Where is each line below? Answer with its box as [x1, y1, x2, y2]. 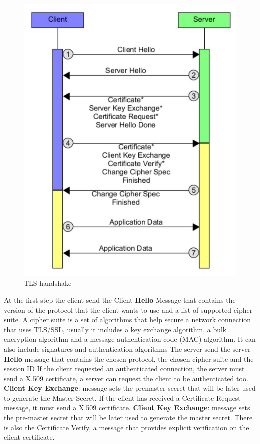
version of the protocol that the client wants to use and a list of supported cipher [4, 304, 253, 315]
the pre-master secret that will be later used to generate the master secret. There [4, 412, 253, 423]
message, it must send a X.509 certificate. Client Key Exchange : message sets [4, 402, 250, 413]
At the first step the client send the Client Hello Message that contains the [4, 294, 236, 305]
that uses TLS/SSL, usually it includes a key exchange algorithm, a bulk [4, 324, 227, 334]
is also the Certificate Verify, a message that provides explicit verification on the [4, 422, 249, 432]
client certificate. [4, 432, 55, 442]
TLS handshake [24, 278, 72, 288]
